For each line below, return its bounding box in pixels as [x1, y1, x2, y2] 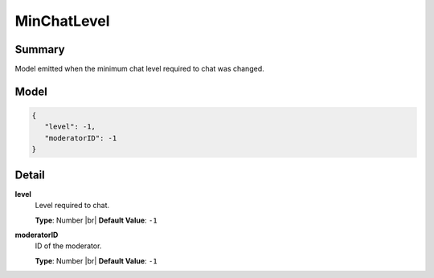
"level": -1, [44, 122, 96, 132]
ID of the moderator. [35, 241, 102, 251]
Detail [14, 168, 46, 182]
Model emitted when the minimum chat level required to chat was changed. [14, 64, 264, 74]
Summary [14, 43, 65, 56]
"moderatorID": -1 [44, 133, 117, 142]
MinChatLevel [14, 12, 110, 30]
